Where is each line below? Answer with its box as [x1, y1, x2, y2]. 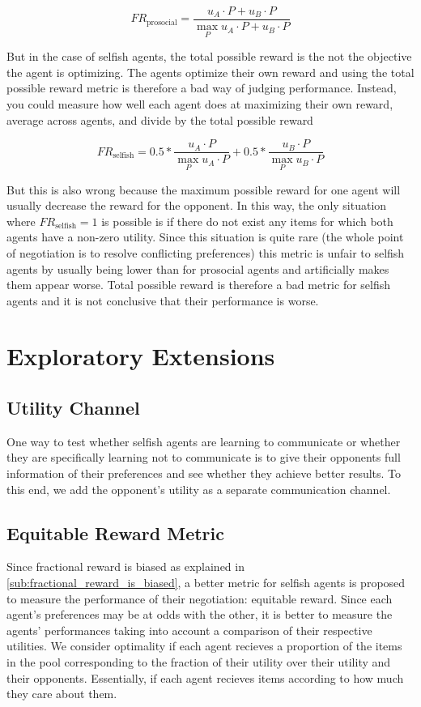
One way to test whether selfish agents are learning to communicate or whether [6, 432, 401, 449]
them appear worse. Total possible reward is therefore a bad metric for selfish [6, 276, 391, 293]
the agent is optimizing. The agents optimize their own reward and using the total [6, 63, 415, 80]
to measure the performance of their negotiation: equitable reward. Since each [6, 590, 393, 607]
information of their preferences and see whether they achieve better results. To [6, 465, 402, 482]
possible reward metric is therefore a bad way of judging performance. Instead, [6, 79, 397, 96]
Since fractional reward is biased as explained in [6, 558, 245, 575]
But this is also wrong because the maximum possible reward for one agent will [6, 181, 401, 198]
